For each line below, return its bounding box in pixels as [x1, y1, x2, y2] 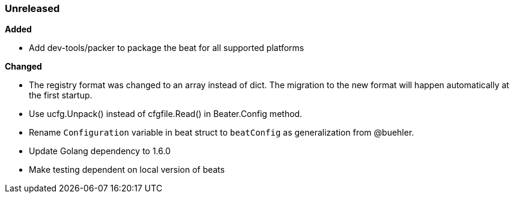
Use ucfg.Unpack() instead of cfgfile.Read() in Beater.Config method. [29, 109, 303, 119]
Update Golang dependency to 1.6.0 [29, 146, 171, 157]
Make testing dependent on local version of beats [29, 164, 225, 175]
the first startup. [29, 90, 92, 101]
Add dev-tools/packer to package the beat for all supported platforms [29, 43, 304, 53]
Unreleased [5, 2, 60, 14]
